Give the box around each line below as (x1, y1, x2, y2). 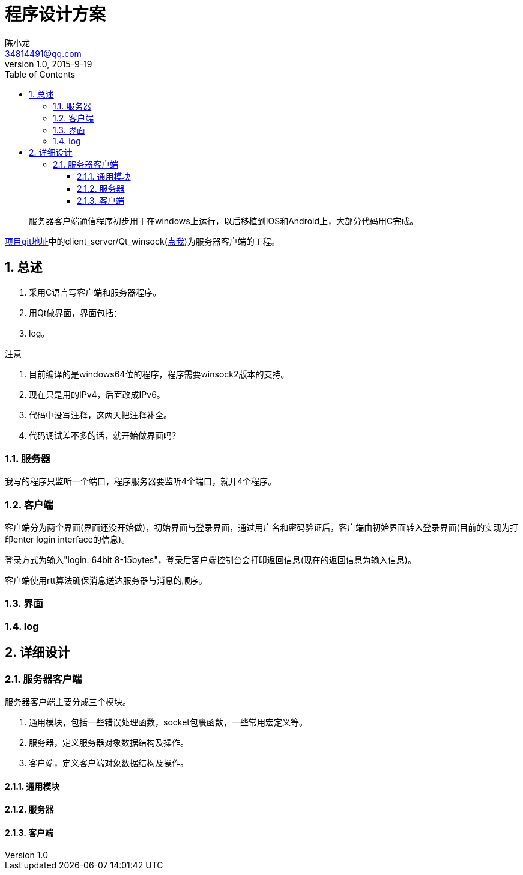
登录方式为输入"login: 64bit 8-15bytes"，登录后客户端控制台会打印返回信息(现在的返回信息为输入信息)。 (5, 555, 416, 566)
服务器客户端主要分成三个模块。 (5, 697, 131, 707)
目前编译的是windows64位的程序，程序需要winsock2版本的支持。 (29, 368, 289, 379)
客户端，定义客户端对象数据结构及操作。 (29, 758, 189, 769)
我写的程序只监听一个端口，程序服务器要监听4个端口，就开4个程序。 (5, 476, 277, 487)
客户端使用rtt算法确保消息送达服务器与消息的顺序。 (5, 575, 207, 586)
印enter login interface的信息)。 (5, 534, 130, 545)
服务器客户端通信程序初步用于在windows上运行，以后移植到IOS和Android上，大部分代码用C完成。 (29, 215, 419, 226)
